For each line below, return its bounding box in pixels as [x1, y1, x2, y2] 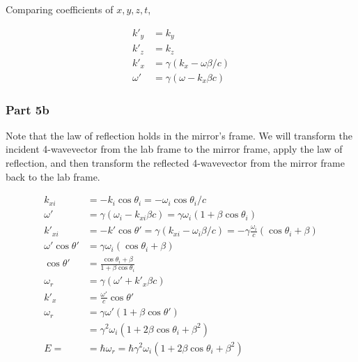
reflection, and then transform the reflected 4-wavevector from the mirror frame [6, 156, 345, 170]
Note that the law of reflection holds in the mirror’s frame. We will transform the [6, 128, 352, 142]
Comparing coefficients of [6, 2, 114, 16]
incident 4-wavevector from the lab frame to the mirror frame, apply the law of [6, 142, 343, 156]
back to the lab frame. [6, 169, 100, 183]
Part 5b [6, 100, 49, 118]
